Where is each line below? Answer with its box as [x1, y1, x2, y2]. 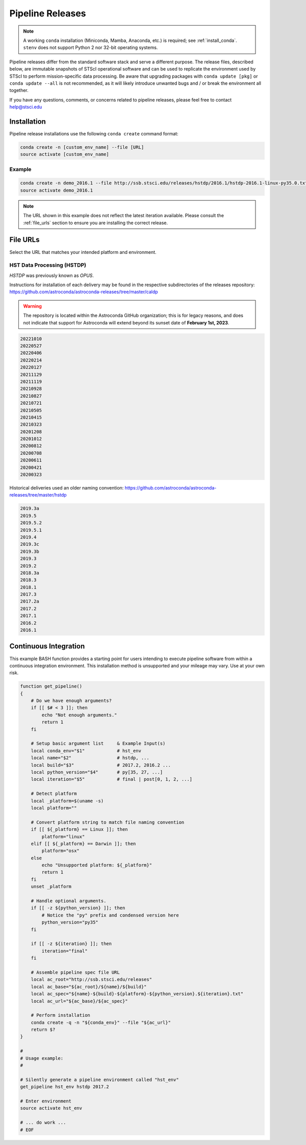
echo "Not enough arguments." [41, 712, 117, 718]
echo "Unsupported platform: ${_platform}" [41, 862, 152, 868]
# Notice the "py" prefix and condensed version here [41, 912, 179, 918]
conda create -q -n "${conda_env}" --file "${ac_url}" [31, 1019, 171, 1025]
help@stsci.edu [9, 104, 42, 110]
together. [9, 87, 29, 94]
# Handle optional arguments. [31, 898, 107, 904]
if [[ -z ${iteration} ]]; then [31, 941, 112, 947]
